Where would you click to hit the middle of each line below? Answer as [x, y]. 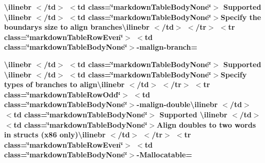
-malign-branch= [167, 47]
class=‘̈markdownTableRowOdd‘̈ [62, 94]
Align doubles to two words [206, 124]
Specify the [241, 17]
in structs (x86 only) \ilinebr [55, 135]
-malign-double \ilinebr [177, 104]
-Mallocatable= [164, 155]
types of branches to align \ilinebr [65, 84]
